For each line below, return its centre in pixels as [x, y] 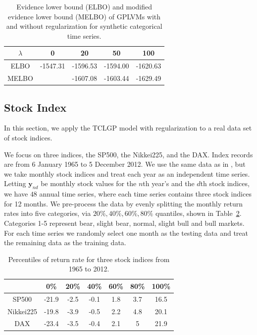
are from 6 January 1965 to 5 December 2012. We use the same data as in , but [125, 164]
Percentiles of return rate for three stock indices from [89, 259]
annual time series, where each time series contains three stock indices [145, 194]
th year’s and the [169, 183]
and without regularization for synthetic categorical [84, 26]
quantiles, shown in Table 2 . [198, 213]
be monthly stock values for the [89, 183]
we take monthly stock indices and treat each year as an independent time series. [127, 173]
